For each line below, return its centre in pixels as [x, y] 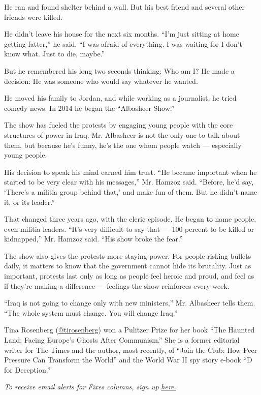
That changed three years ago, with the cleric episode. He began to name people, [130, 219]
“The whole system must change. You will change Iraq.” [91, 312]
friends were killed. [33, 17]
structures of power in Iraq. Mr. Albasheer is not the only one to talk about [122, 134]
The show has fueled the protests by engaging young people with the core [119, 125]
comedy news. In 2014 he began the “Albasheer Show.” [89, 108]
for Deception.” [27, 369]
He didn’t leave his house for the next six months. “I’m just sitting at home [122, 34]
